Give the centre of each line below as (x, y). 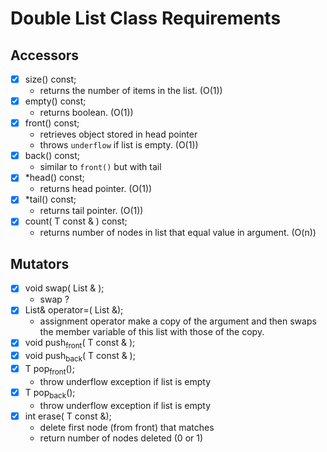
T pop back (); (50, 393)
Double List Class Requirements (146, 18)
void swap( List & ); (64, 288)
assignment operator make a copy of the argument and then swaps (178, 321)
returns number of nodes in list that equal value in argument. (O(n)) (178, 233)
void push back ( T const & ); (80, 357)
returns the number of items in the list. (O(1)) (131, 91)
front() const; (52, 123)
